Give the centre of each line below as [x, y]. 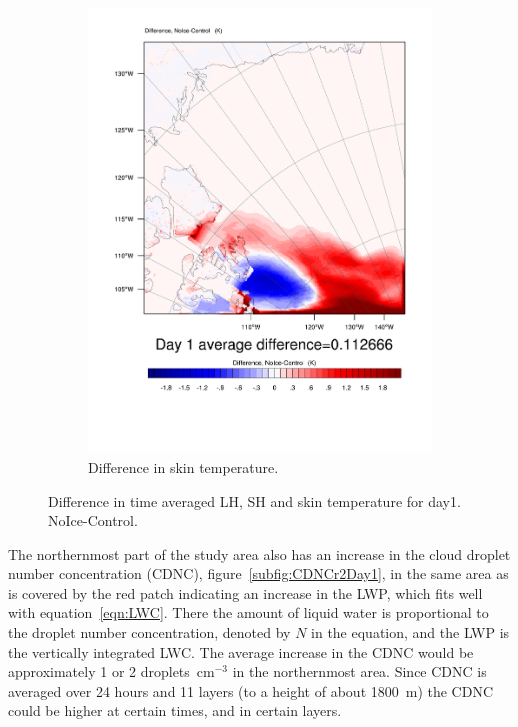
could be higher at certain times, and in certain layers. [175, 710]
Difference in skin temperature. [183, 466]
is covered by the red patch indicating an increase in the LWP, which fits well [245, 592]
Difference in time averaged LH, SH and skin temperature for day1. [254, 500]
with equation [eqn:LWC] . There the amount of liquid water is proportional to [248, 612]
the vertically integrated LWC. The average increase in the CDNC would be [241, 651]
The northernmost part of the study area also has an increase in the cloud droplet [259, 553]
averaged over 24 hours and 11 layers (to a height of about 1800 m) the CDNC [251, 690]
